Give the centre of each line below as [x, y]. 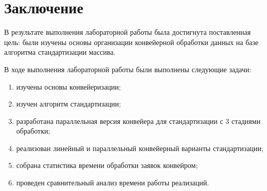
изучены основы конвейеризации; [68, 86]
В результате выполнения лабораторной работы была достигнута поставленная [128, 32]
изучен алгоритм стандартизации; [68, 104]
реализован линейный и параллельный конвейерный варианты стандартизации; [140, 148]
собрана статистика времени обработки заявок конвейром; [107, 165]
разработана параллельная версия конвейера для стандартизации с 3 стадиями [138, 121]
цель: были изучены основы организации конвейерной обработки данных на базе [131, 42]
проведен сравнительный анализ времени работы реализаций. [113, 183]
